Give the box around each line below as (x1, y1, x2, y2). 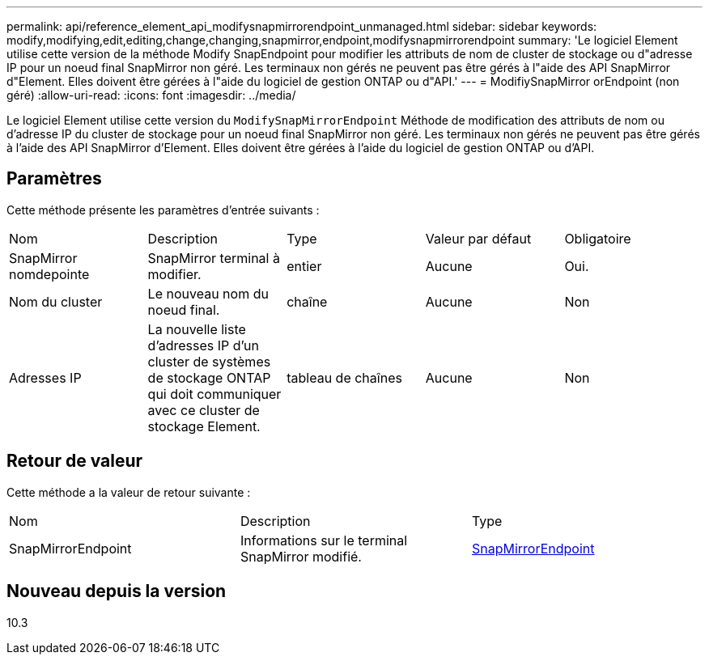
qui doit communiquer (147, 385, 282, 402)
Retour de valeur (6, 451, 143, 472)
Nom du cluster (9, 293, 103, 310)
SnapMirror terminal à (147, 249, 280, 266)
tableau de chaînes (287, 369, 402, 386)
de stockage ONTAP (147, 369, 271, 386)
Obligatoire (564, 230, 631, 247)
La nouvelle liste (147, 320, 246, 337)
